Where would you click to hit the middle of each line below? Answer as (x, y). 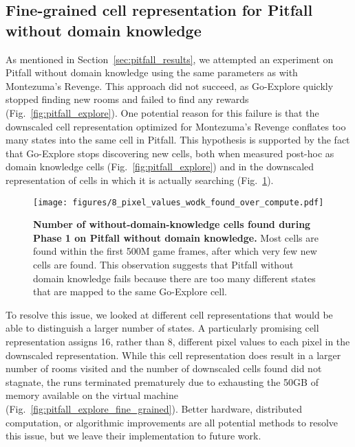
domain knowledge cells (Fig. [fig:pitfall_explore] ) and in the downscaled (160, 167)
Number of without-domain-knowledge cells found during (172, 224)
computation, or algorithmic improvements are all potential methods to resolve (172, 422)
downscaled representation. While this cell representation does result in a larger (173, 355)
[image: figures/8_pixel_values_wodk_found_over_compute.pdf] (179, 202)
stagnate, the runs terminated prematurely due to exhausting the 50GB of (162, 381)
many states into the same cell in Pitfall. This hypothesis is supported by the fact (178, 140)
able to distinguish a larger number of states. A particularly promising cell (162, 328)
